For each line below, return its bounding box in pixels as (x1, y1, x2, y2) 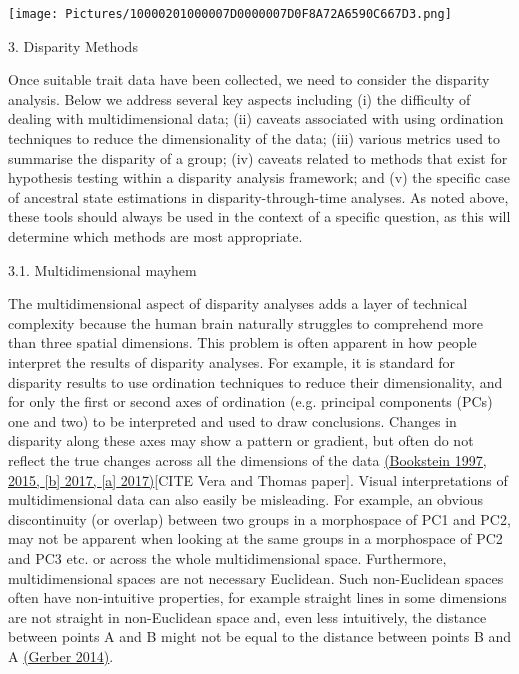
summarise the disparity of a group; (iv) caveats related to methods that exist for (8, 147, 508, 168)
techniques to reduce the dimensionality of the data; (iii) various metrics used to (8, 128, 501, 149)
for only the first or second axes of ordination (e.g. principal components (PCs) (8, 391, 493, 412)
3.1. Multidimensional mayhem (8, 259, 197, 280)
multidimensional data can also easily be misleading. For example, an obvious (8, 489, 484, 510)
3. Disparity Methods (8, 35, 138, 56)
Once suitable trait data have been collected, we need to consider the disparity (8, 69, 490, 90)
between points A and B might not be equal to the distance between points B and (8, 626, 512, 647)
